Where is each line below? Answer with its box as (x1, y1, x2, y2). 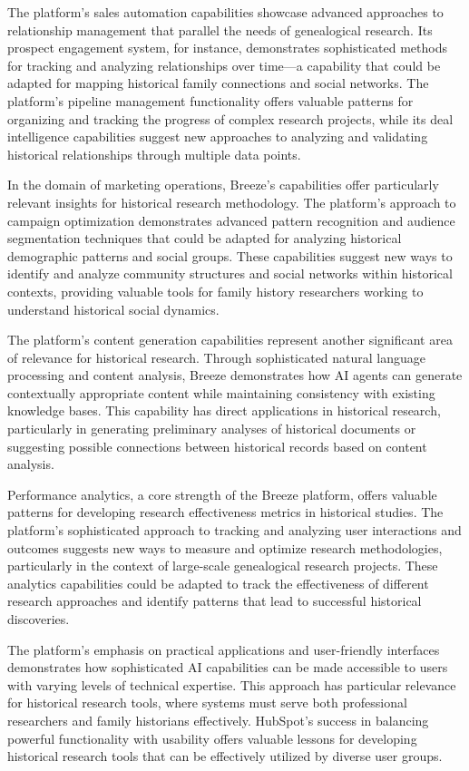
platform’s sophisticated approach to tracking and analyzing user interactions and (7, 521, 462, 540)
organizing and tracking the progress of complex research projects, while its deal (7, 109, 454, 128)
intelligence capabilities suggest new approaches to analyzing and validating (7, 127, 428, 146)
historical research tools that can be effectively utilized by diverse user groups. (7, 747, 443, 766)
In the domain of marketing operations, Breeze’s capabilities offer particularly (7, 175, 439, 194)
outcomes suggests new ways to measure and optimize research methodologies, (7, 538, 443, 557)
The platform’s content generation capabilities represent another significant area (7, 330, 453, 349)
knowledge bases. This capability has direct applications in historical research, (7, 401, 441, 420)
